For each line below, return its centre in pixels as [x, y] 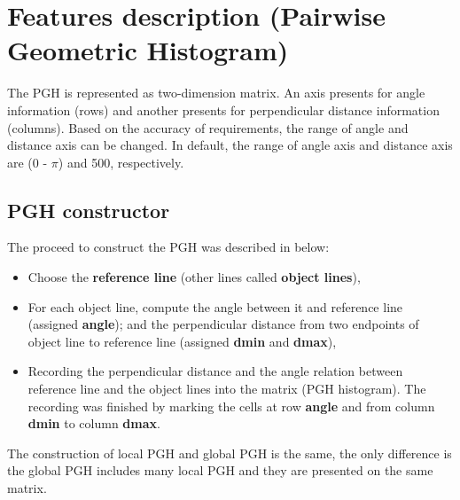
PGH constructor [89, 210]
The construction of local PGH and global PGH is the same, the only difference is [230, 453]
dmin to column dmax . [94, 423]
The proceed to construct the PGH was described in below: [168, 247]
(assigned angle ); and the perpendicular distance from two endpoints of [223, 324]
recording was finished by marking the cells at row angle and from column [231, 406]
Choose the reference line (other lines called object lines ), [194, 277]
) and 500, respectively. [121, 162]
